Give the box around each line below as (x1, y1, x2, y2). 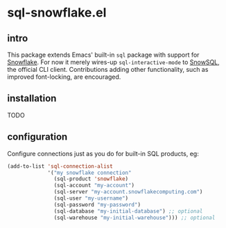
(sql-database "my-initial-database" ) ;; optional (53, 207, 203, 215)
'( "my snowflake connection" (47, 169, 132, 176)
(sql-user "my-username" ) (53, 195, 129, 202)
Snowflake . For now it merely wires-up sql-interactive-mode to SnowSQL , (7, 58, 220, 66)
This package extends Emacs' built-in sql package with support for (7, 50, 200, 59)
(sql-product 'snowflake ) (53, 175, 129, 182)
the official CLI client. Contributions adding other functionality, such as (7, 66, 209, 73)
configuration (7, 131, 68, 143)
